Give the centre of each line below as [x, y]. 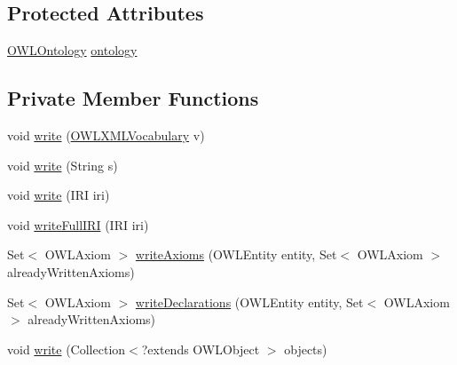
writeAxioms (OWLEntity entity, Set [236, 254]
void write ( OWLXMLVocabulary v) [106, 135]
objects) [306, 349]
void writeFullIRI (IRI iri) [78, 224]
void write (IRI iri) [59, 195]
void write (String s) [63, 165]
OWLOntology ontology [72, 50]
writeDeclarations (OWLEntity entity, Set [249, 302]
